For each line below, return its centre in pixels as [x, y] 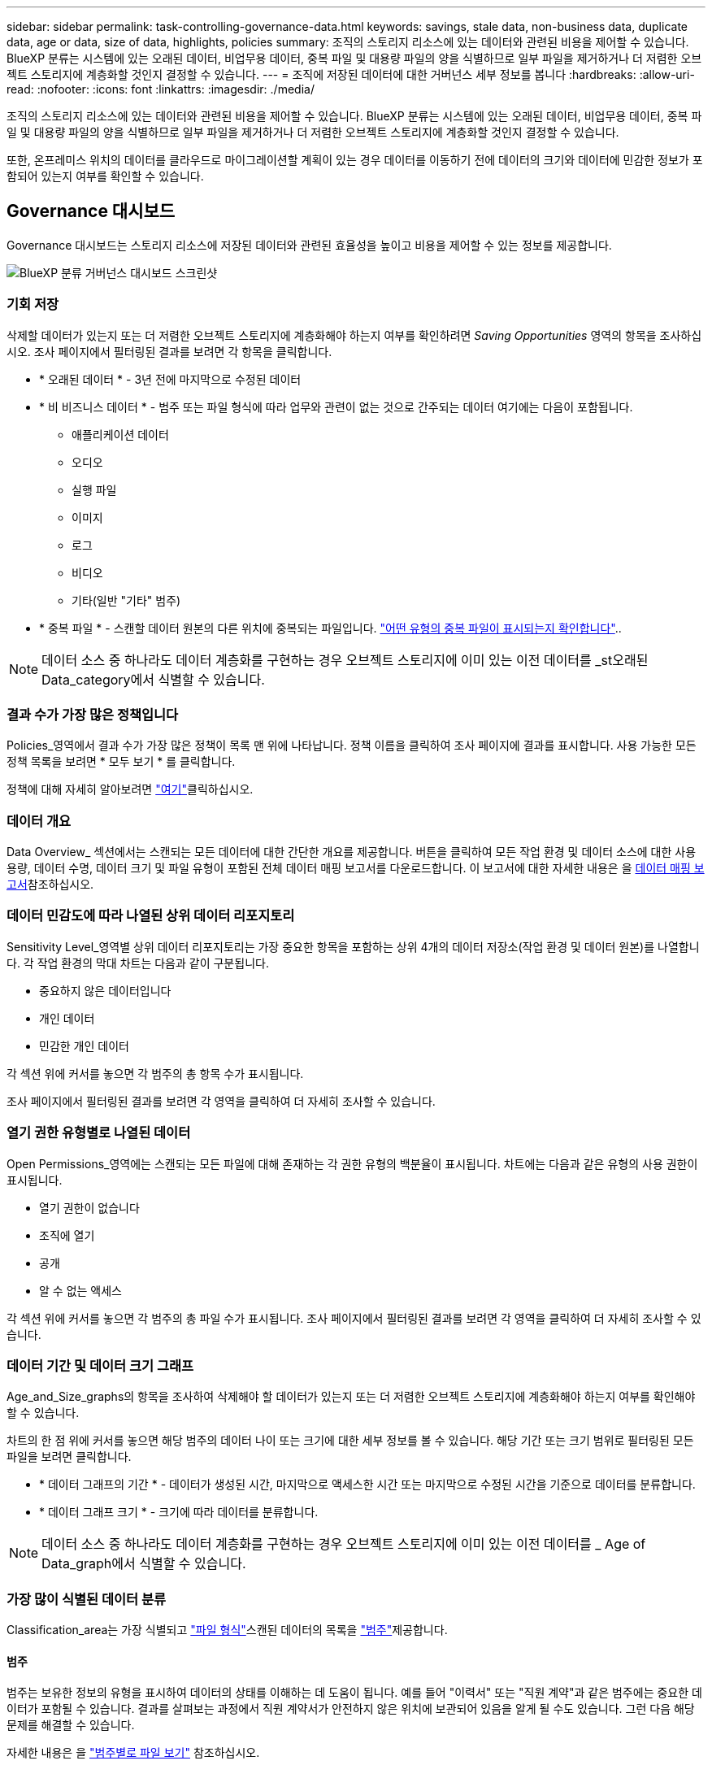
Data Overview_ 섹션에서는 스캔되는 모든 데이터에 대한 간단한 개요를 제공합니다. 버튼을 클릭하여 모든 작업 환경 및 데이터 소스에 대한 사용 [352, 852]
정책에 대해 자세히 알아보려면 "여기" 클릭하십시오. [130, 789]
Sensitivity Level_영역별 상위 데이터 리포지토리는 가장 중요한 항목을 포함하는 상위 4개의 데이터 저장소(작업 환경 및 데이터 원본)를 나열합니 [353, 946]
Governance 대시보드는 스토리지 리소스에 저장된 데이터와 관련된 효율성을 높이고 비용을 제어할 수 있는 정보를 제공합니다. [309, 245]
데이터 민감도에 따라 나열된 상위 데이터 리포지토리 [151, 916]
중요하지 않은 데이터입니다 [105, 990]
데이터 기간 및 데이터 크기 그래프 [100, 1365]
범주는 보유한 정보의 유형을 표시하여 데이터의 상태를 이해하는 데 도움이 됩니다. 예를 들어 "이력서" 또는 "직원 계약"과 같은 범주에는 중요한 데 [354, 1693]
